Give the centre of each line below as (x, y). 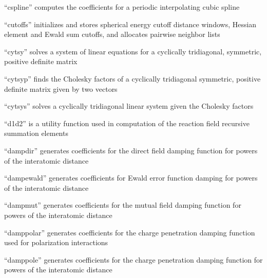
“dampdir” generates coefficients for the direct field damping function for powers (131, 150)
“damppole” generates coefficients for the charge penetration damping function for (133, 259)
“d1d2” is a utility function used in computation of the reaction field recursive (127, 123)
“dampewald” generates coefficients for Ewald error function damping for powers (131, 178)
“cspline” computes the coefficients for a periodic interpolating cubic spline (122, 7)
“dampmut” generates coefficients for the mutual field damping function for (123, 205)
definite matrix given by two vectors (61, 88)
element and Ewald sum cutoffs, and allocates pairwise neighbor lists (112, 34)
